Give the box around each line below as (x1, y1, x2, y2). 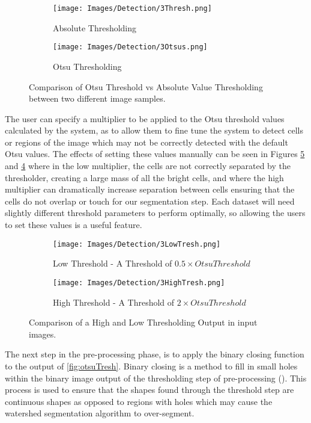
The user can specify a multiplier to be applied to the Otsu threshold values (5, 112, 285, 125)
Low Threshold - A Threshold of (53, 257, 172, 270)
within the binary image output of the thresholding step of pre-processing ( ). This (5, 371, 307, 384)
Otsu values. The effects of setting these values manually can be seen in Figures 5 (5, 147, 305, 160)
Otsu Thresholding (53, 60, 122, 72)
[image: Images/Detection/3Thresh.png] (53, 4, 212, 13)
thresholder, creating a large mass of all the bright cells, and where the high (5, 171, 284, 184)
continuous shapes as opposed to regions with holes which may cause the (5, 395, 273, 407)
